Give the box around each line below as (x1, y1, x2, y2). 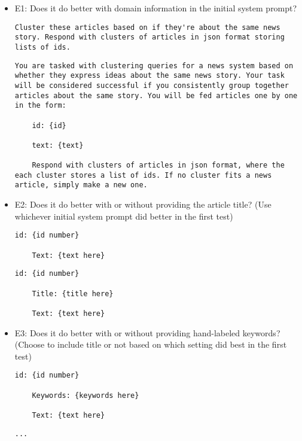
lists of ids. (14, 42, 71, 51)
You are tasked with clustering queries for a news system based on (14, 61, 294, 70)
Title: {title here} (32, 289, 114, 298)
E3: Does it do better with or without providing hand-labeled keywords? (14, 326, 280, 339)
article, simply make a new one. (14, 181, 148, 190)
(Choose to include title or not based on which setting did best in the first (14, 338, 287, 351)
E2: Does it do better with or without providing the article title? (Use (14, 198, 272, 211)
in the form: (14, 101, 66, 110)
